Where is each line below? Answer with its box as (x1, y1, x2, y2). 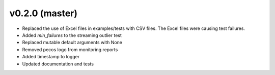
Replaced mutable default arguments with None (22, 40, 122, 46)
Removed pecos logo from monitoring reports (22, 46, 118, 53)
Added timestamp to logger (22, 54, 80, 60)
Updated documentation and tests (22, 61, 94, 67)
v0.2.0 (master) (9, 8, 78, 19)
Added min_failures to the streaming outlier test (22, 32, 122, 38)
